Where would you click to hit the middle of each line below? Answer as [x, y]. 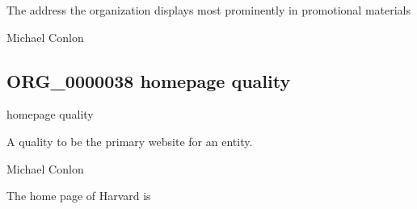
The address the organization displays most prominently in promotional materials [209, 10]
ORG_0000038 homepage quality [149, 80]
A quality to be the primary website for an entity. [130, 141]
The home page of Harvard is [79, 196]
